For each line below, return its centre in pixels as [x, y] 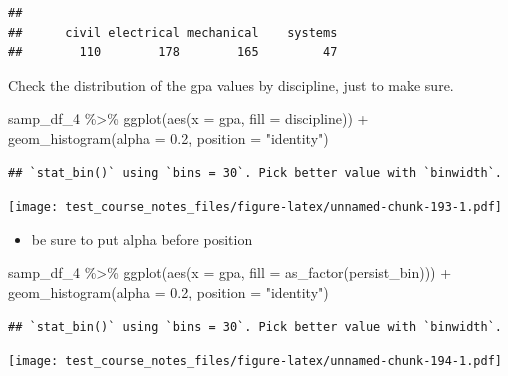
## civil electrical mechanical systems [173, 32]
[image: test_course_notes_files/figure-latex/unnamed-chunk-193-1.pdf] [255, 207]
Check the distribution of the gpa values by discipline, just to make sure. [231, 84]
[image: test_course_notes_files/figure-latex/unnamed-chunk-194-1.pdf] [255, 361]
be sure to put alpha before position [142, 238]
